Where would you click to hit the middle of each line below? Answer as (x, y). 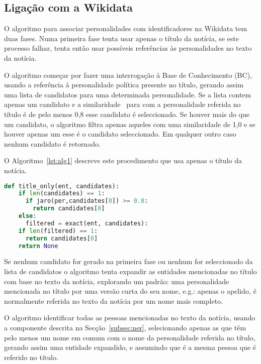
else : (27, 216)
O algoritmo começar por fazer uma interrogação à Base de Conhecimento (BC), (128, 75)
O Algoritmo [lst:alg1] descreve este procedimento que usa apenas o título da (123, 160)
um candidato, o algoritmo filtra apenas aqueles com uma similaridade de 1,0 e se (130, 124)
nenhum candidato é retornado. (52, 143)
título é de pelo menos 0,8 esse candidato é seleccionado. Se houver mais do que (127, 114)
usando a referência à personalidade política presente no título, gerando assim (124, 85)
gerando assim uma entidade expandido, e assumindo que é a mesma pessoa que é (130, 347)
